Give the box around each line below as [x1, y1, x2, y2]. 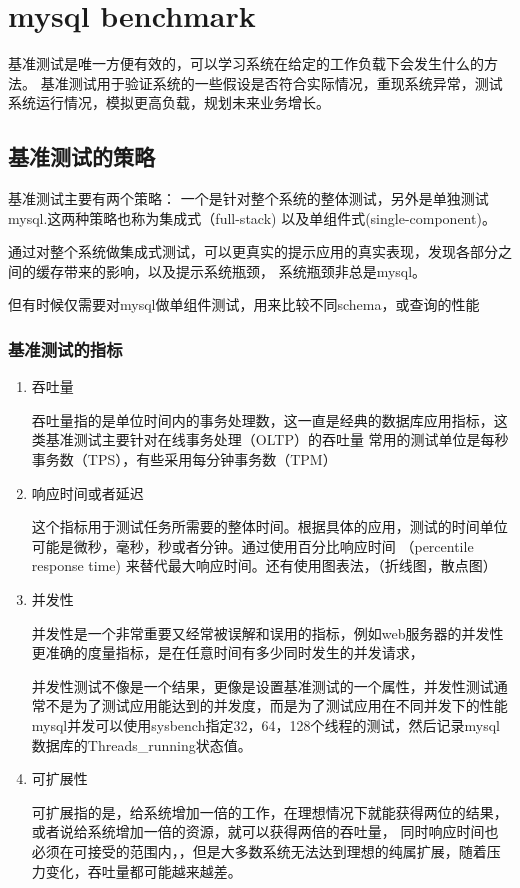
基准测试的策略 [8, 141, 155, 172]
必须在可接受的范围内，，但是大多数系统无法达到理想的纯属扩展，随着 [31, 840, 487, 861]
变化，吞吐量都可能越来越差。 [45, 860, 242, 881]
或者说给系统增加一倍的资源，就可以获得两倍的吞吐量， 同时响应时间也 [31, 821, 499, 842]
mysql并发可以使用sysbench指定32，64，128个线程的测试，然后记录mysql [31, 715, 500, 736]
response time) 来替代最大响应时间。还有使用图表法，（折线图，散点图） [31, 555, 497, 576]
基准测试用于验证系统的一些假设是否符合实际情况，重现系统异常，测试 [40, 72, 503, 93]
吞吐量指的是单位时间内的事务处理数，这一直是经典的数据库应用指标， [31, 409, 494, 430]
